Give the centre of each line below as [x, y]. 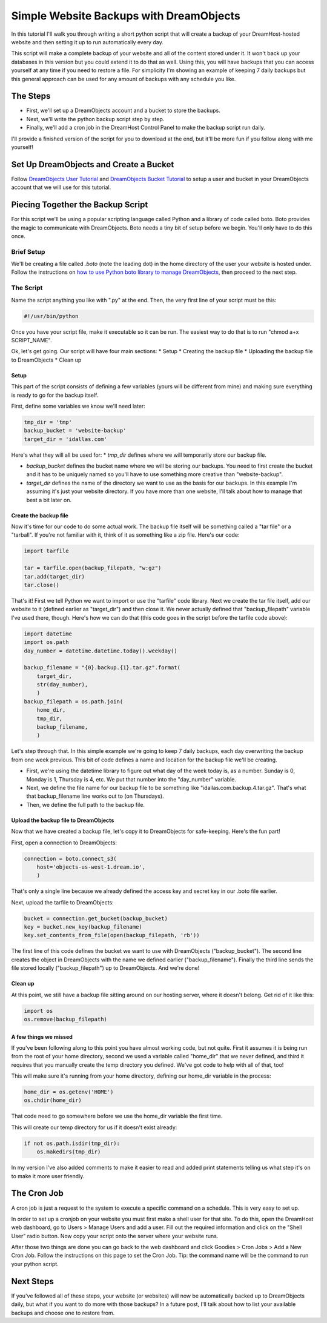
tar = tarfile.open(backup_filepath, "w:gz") [93, 568]
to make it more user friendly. [48, 1176]
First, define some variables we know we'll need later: [78, 406]
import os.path [46, 642]
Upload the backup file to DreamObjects [63, 820]
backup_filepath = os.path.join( [74, 701]
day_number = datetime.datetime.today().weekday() [101, 651]
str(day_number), [62, 685]
